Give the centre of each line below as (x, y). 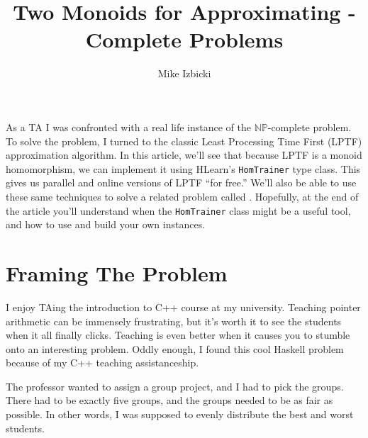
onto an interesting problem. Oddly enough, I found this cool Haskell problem (175, 348)
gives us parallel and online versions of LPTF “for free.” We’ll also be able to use (181, 182)
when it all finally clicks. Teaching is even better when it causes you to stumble (178, 335)
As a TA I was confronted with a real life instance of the (128, 127)
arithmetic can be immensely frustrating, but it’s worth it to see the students (174, 321)
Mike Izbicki (184, 73)
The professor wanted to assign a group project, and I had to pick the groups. (175, 386)
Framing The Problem (117, 273)
